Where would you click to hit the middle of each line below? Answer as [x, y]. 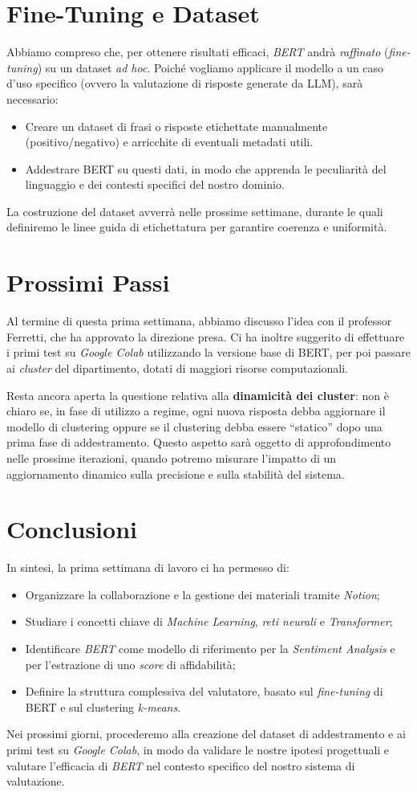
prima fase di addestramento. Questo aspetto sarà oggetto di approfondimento [199, 442]
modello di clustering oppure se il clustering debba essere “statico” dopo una [194, 426]
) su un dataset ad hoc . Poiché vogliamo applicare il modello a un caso [211, 67]
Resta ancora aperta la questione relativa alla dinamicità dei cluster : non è [198, 395]
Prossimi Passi [88, 282]
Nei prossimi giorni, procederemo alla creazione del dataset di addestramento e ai [206, 734]
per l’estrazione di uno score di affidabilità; [130, 664]
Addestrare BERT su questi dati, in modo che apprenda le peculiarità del [206, 168]
